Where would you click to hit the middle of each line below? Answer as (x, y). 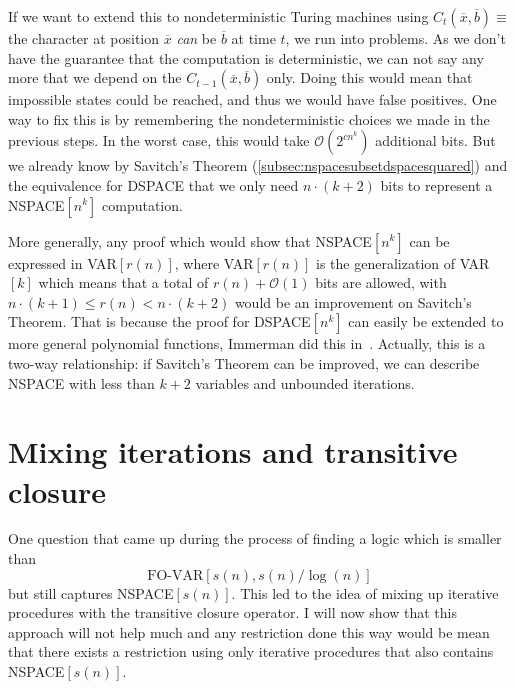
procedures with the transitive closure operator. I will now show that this (233, 612)
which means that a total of (123, 282)
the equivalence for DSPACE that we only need (153, 184)
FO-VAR (175, 575)
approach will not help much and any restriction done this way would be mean (249, 631)
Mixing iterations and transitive (233, 451)
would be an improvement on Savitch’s (353, 301)
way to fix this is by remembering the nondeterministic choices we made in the (249, 118)
